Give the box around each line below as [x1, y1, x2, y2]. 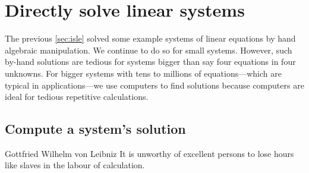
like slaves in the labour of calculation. [5, 159, 145, 171]
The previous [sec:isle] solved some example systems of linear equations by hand [5, 32, 296, 45]
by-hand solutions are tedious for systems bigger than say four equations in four [5, 55, 296, 68]
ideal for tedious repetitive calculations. [5, 90, 149, 103]
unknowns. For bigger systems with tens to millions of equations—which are [5, 67, 282, 79]
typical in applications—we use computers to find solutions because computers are [5, 78, 304, 91]
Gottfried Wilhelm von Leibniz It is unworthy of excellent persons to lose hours [5, 147, 294, 159]
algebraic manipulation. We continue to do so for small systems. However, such [5, 43, 292, 56]
